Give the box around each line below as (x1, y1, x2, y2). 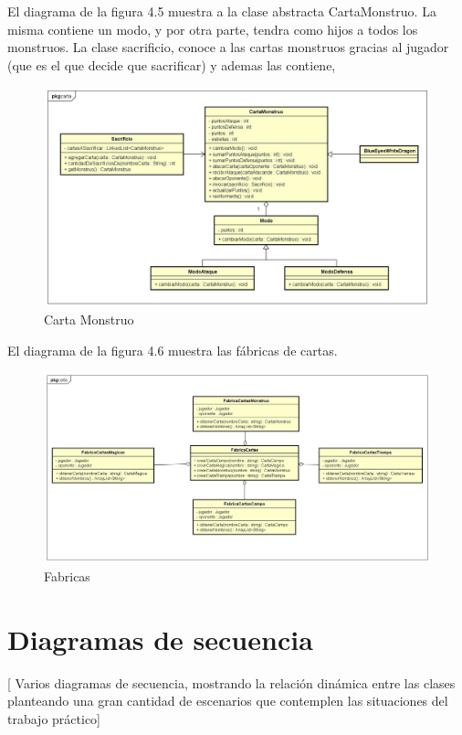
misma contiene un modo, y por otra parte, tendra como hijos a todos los (7, 19, 418, 38)
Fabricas (44, 567, 90, 585)
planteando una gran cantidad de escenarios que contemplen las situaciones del (7, 691, 448, 710)
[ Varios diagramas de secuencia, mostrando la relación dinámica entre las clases (7, 673, 456, 692)
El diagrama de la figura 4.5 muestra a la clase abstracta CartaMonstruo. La (7, 2, 436, 20)
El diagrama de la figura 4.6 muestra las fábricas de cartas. (7, 340, 338, 359)
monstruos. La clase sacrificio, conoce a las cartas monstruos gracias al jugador (7, 37, 449, 57)
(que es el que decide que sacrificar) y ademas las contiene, (7, 55, 336, 74)
